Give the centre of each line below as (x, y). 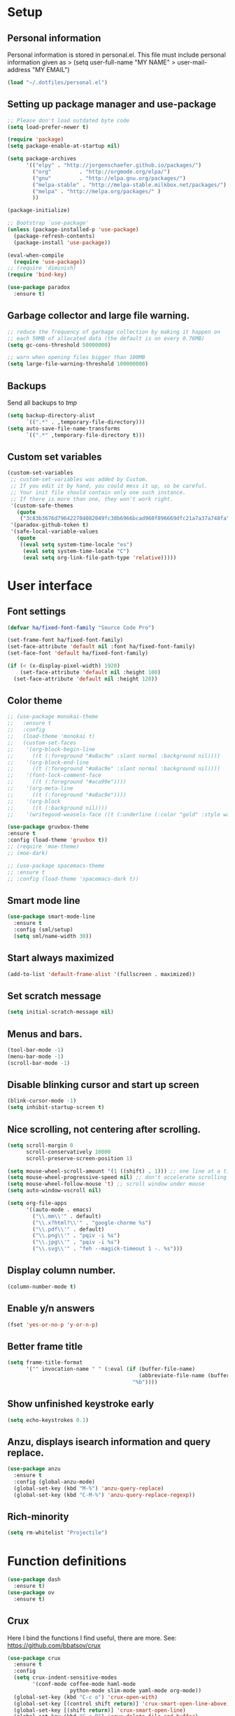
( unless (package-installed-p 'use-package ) (73, 230)
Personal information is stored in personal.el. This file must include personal (116, 55)
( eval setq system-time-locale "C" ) (76, 551)
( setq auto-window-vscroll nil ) (54, 1191)
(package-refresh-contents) (55, 236)
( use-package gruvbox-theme (48, 827)
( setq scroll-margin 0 (40, 1145)
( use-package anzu (34, 1469)
